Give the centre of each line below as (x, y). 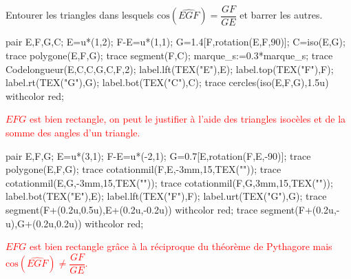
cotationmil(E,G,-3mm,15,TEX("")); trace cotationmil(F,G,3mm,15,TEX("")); (169, 182)
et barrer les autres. (281, 15)
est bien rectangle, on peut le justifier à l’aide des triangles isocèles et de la (188, 119)
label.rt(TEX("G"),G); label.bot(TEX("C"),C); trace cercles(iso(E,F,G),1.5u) (167, 82)
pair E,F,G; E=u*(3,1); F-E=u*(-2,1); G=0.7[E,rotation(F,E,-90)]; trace (158, 155)
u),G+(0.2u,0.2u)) (44, 223)
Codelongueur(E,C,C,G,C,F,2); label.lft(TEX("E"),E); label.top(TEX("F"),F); (170, 69)
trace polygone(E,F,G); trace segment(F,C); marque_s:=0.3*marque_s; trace (169, 55)
